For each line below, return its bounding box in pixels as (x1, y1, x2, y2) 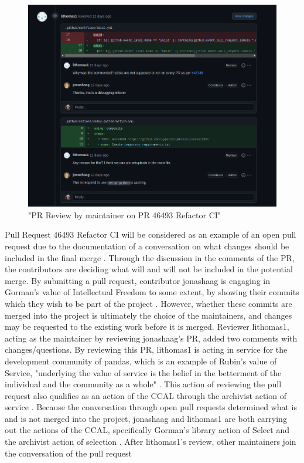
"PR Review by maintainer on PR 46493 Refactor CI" (28, 208, 221, 221)
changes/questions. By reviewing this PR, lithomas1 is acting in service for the (5, 343, 288, 356)
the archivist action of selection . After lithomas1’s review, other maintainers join (5, 435, 296, 448)
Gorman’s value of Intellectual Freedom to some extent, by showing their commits (5, 286, 299, 298)
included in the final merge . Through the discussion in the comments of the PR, (5, 251, 295, 263)
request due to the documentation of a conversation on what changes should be (5, 239, 289, 252)
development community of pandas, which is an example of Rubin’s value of (5, 354, 277, 367)
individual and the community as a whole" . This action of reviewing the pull (5, 378, 282, 390)
